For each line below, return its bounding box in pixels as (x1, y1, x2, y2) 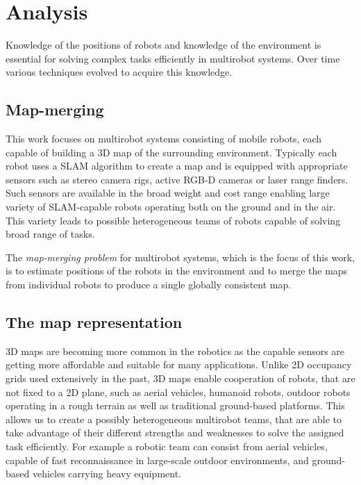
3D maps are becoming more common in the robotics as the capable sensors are (6, 343, 345, 358)
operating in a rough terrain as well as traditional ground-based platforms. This (6, 398, 345, 413)
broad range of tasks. (6, 227, 95, 241)
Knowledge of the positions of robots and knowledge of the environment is (6, 38, 321, 52)
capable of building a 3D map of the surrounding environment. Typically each (6, 145, 337, 159)
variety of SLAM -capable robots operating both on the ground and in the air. (6, 199, 336, 214)
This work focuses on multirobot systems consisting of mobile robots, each (6, 131, 321, 146)
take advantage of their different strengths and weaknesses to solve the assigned (6, 425, 344, 440)
